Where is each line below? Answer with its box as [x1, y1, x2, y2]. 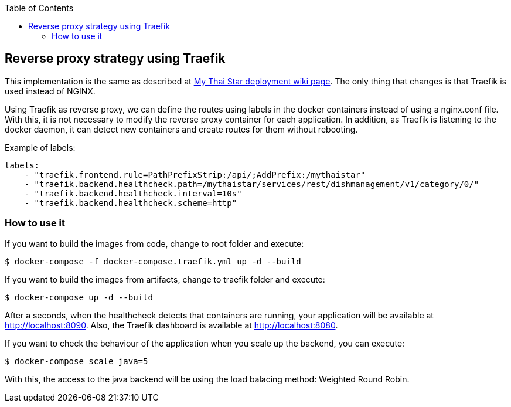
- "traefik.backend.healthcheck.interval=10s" [24, 188, 242, 198]
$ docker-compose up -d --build [5, 292, 153, 302]
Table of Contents [5, 3, 74, 13]
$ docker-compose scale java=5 [5, 356, 148, 366]
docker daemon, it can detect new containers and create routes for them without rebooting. [5, 124, 358, 134]
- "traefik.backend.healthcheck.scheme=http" [24, 198, 237, 208]
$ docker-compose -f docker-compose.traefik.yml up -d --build [5, 256, 301, 266]
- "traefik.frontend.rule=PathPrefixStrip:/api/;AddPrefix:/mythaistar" [24, 169, 366, 179]
